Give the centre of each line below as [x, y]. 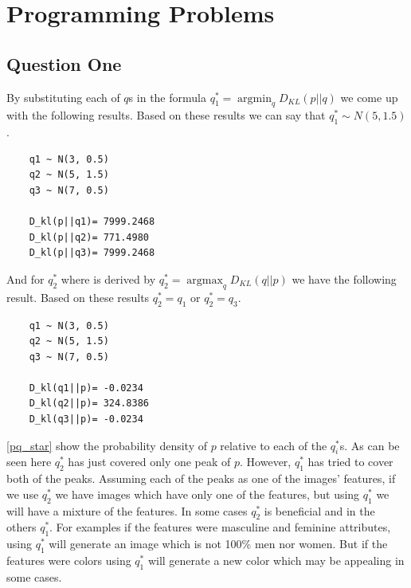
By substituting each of [63, 97]
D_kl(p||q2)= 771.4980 [89, 237]
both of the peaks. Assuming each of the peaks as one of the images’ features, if [201, 478]
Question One [64, 63]
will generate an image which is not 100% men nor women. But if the [218, 544]
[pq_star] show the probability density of [107, 445]
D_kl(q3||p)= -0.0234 [86, 419]
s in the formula [167, 97]
